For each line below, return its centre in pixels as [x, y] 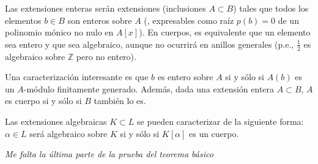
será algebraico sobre [68, 133]
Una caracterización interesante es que [77, 77]
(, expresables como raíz [189, 20]
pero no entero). [106, 56]
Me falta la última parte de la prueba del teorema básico [109, 154]
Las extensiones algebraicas [56, 121]
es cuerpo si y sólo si [43, 101]
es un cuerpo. [214, 133]
